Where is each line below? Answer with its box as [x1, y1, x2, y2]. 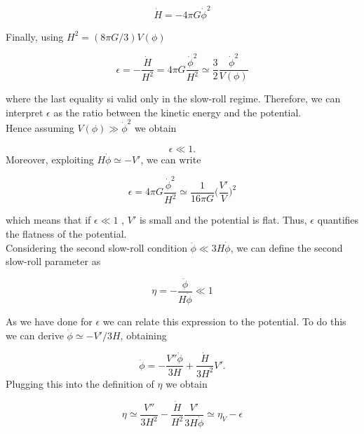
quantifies [317, 212, 359, 227]
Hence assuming [6, 121, 74, 135]
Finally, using [6, 29, 64, 43]
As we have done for [6, 314, 93, 329]
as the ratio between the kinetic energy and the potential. [53, 104, 302, 119]
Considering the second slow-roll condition [6, 240, 187, 255]
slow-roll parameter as [6, 254, 101, 269]
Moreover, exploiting [6, 151, 94, 166]
